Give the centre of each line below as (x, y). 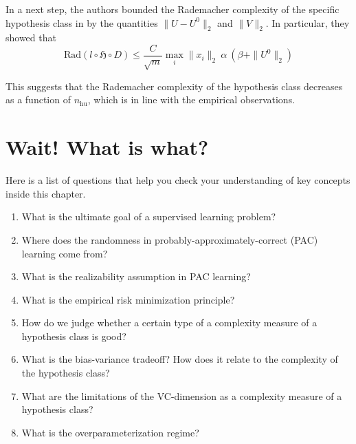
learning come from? (65, 253)
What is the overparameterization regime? (110, 432)
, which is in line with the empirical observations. (191, 99)
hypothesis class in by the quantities (82, 22)
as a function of (38, 99)
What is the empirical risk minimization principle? (128, 299)
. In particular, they (308, 22)
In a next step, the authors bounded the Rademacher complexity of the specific (173, 9)
